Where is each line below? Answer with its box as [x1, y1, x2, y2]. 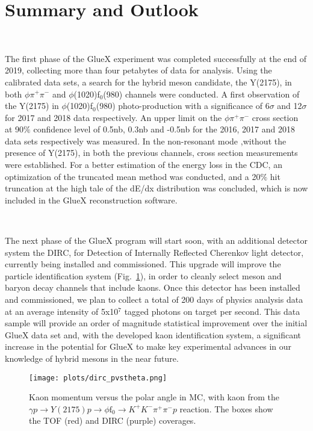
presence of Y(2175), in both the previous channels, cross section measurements [5, 146, 298, 159]
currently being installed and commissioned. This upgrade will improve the [5, 258, 281, 270]
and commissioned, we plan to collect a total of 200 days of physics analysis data [5, 293, 303, 305]
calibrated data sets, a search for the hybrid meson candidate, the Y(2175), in [5, 75, 292, 88]
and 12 [277, 99, 302, 112]
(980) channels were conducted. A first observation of [103, 87, 300, 100]
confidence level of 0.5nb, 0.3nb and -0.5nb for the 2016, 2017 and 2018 [33, 123, 295, 135]
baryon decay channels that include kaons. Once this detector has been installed [5, 281, 300, 294]
